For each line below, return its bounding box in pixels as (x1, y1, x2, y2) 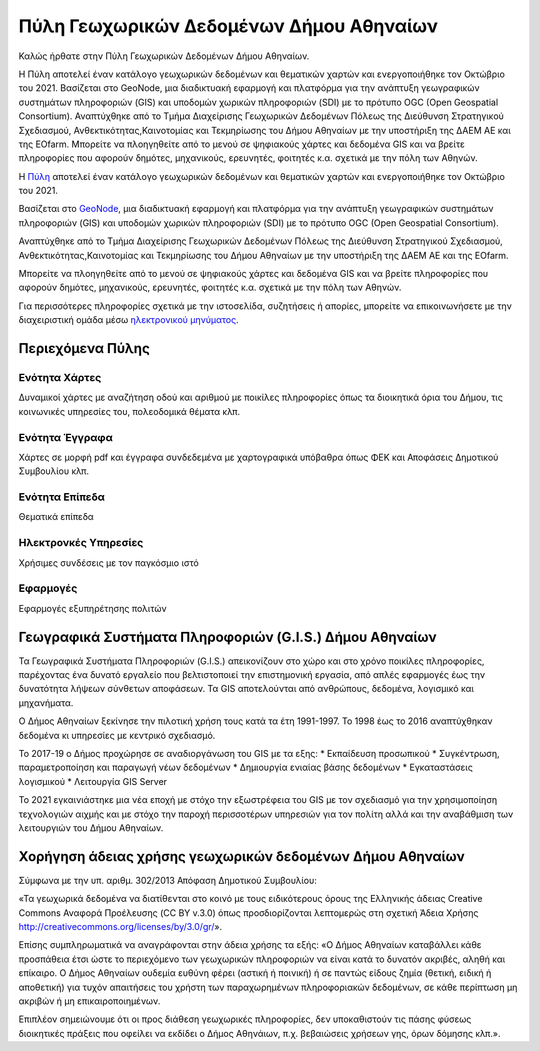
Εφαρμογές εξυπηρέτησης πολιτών (18, 602, 167, 614)
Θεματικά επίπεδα (18, 511, 94, 523)
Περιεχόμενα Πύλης (18, 340, 150, 357)
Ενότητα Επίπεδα (18, 490, 105, 504)
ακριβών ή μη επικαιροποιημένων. (18, 995, 161, 1007)
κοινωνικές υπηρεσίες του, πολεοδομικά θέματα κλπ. (18, 405, 240, 417)
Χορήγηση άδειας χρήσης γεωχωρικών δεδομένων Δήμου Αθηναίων (18, 848, 465, 865)
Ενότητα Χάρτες (18, 370, 102, 384)
